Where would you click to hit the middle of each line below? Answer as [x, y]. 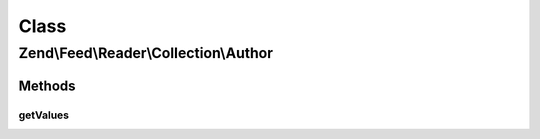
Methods [47, 85]
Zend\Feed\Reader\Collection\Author [146, 53]
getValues [44, 115]
